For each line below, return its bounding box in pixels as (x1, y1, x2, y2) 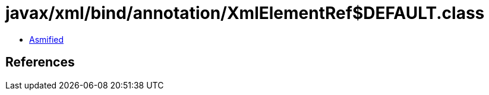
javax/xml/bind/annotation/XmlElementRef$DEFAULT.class (5, 3, 485, 23)
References (5, 55, 75, 70)
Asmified (29, 34, 64, 45)
